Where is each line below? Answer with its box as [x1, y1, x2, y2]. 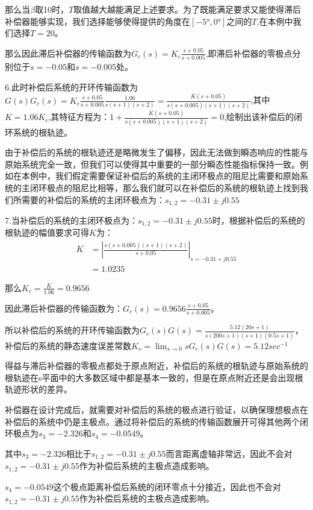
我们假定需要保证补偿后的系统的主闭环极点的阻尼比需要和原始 [55, 169, 300, 182]
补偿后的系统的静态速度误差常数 [5, 339, 131, 351]
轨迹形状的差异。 [5, 383, 72, 395]
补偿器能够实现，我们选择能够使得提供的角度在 [5, 14, 190, 27]
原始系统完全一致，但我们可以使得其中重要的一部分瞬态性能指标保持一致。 [5, 157, 300, 170]
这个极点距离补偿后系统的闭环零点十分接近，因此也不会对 [53, 480, 281, 493]
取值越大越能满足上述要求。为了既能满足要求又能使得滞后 [73, 3, 302, 15]
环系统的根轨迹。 [5, 125, 72, 138]
